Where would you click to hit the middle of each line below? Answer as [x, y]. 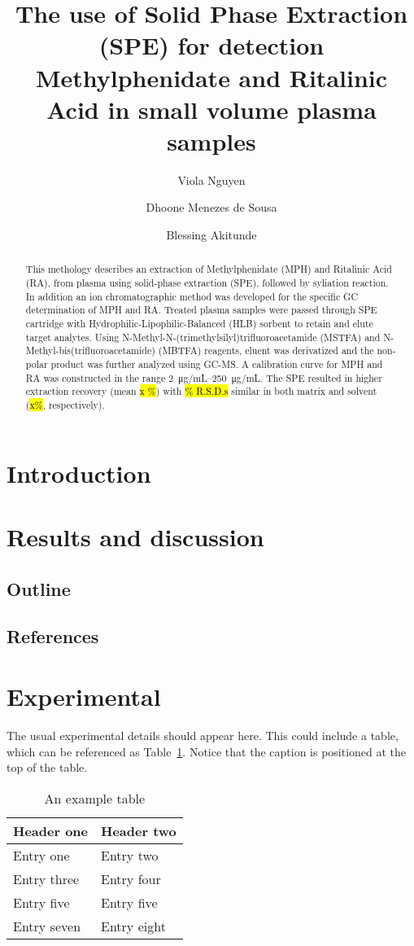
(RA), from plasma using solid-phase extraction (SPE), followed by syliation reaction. [207, 283]
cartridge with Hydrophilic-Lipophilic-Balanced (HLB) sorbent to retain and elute [199, 324]
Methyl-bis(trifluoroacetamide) [90, 350]
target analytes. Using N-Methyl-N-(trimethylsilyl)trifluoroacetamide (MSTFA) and [203, 337]
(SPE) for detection [211, 45]
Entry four [131, 878]
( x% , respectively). [65, 405]
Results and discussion [135, 537]
